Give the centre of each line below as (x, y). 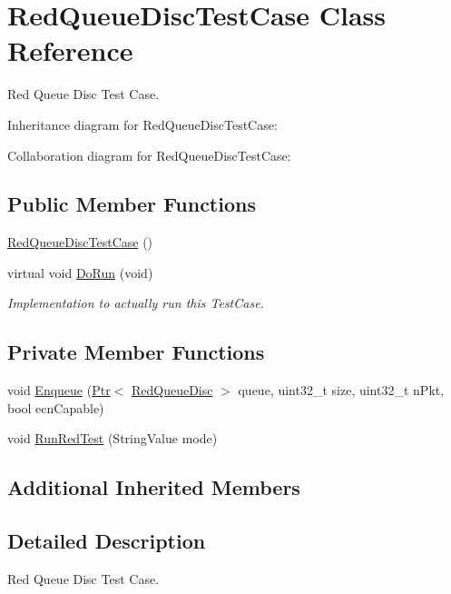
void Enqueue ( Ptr (59, 390)
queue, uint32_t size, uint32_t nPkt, (341, 390)
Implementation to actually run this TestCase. (136, 303)
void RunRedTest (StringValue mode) (113, 438)
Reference (70, 50)
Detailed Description (107, 541)
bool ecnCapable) (56, 407)
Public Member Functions (132, 204)
